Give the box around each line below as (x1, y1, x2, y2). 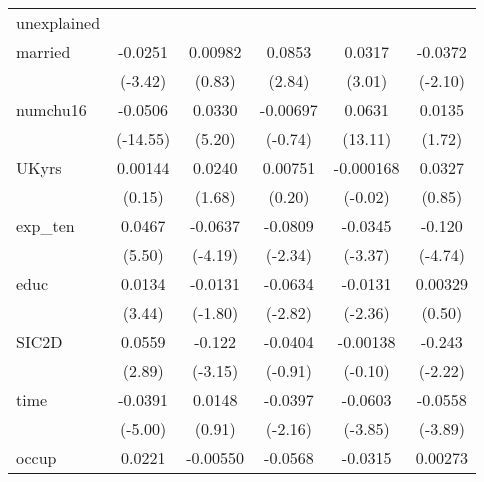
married (16, 40, 71, 63)
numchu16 (16, 98, 87, 121)
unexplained (16, 11, 101, 34)
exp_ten (16, 214, 75, 237)
